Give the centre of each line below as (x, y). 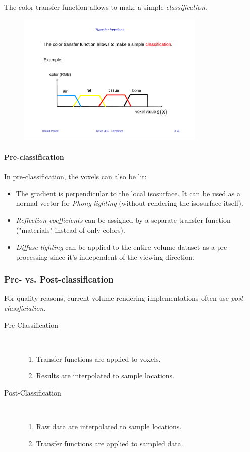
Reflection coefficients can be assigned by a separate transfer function (123, 220)
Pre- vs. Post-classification (59, 279)
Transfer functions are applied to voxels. (98, 358)
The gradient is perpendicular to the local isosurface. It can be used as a (128, 193)
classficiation (24, 308)
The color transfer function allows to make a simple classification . (106, 7)
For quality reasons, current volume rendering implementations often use (116, 298)
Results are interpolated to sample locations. (105, 376)
